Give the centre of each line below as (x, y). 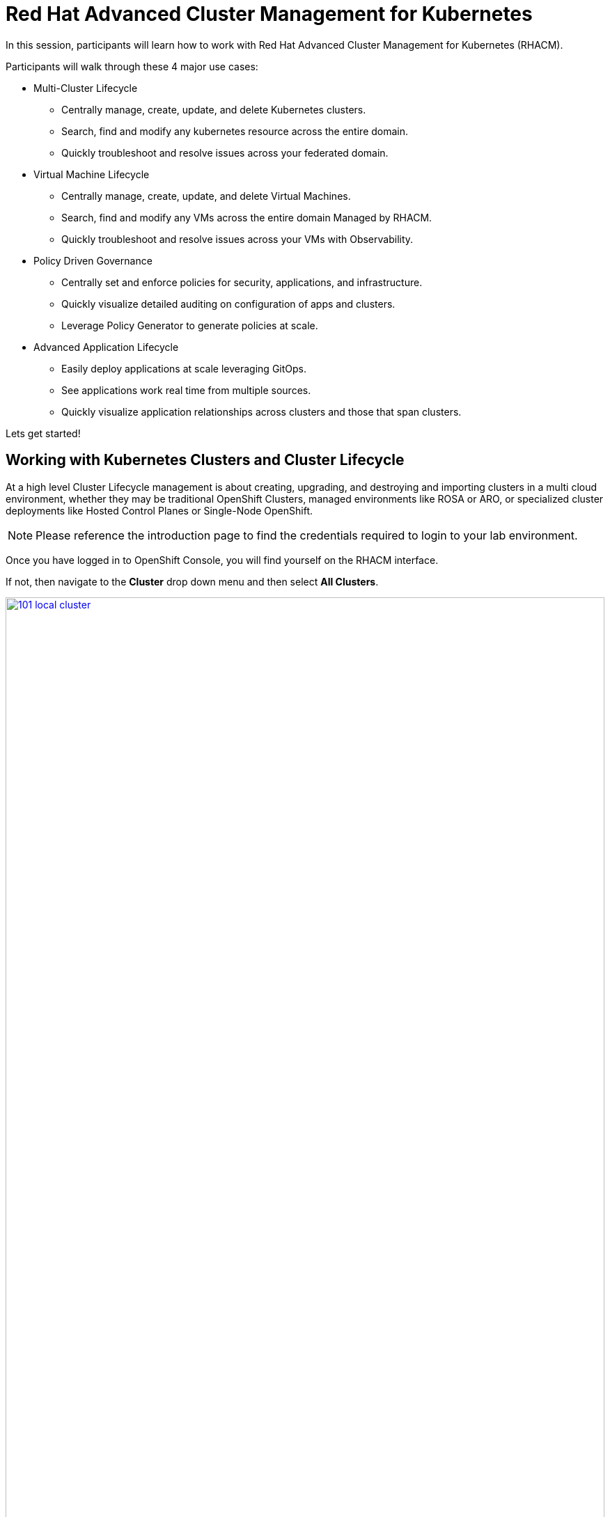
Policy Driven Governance (93, 260)
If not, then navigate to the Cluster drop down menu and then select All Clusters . (192, 581)
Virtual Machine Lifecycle (92, 174)
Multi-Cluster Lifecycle (86, 88)
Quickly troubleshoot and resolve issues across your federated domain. (225, 152)
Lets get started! (43, 433)
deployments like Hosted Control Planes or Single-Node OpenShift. (159, 510)
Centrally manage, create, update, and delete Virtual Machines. (206, 196)
